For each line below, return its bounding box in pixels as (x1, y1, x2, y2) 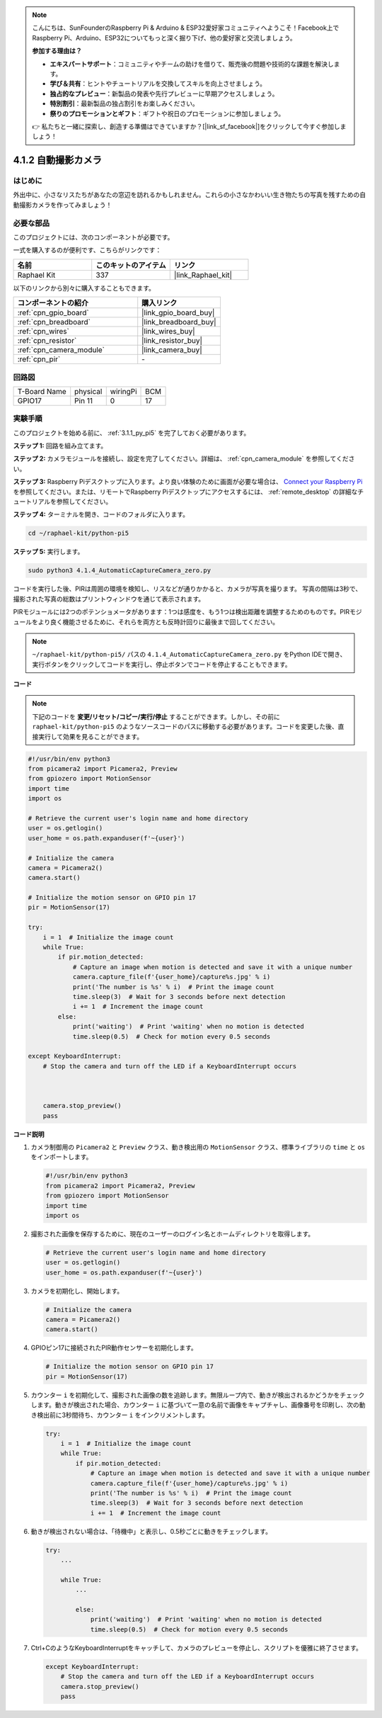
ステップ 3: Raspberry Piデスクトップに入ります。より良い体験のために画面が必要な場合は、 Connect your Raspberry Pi (13, 477, 363, 486)
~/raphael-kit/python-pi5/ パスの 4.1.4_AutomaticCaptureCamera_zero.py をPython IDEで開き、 (32, 650, 347, 659)
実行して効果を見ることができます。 (37, 732, 144, 740)
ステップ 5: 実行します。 (13, 548, 84, 556)
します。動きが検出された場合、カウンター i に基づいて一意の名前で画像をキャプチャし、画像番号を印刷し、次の (30, 1401, 360, 1409)
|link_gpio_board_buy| (141, 308, 215, 318)
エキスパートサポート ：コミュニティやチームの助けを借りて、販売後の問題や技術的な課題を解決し (50, 60, 334, 68)
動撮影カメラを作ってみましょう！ (13, 200, 112, 209)
